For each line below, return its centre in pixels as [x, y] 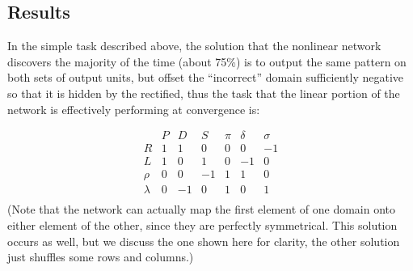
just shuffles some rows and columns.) [101, 257]
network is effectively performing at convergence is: [134, 109]
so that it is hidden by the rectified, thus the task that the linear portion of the [204, 93]
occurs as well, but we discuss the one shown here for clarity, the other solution [204, 241]
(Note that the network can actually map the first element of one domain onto [202, 209]
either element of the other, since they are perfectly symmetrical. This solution [202, 224]
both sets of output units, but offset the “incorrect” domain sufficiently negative [206, 77]
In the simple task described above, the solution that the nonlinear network [194, 46]
